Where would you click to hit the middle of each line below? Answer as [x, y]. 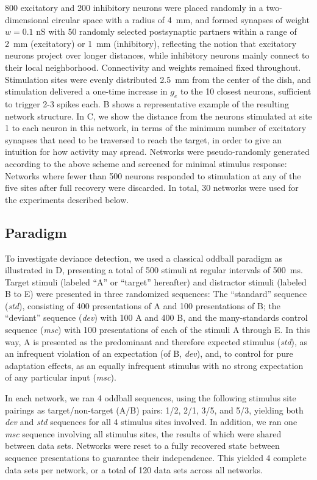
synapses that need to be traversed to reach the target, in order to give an [143, 139]
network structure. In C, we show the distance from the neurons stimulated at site [158, 116]
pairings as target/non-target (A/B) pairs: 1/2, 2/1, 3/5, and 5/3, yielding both [154, 410]
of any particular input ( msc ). [61, 377]
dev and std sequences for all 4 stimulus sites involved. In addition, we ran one [151, 422]
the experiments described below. [67, 199]
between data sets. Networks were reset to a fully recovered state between [142, 446]
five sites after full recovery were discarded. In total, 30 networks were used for [152, 188]
